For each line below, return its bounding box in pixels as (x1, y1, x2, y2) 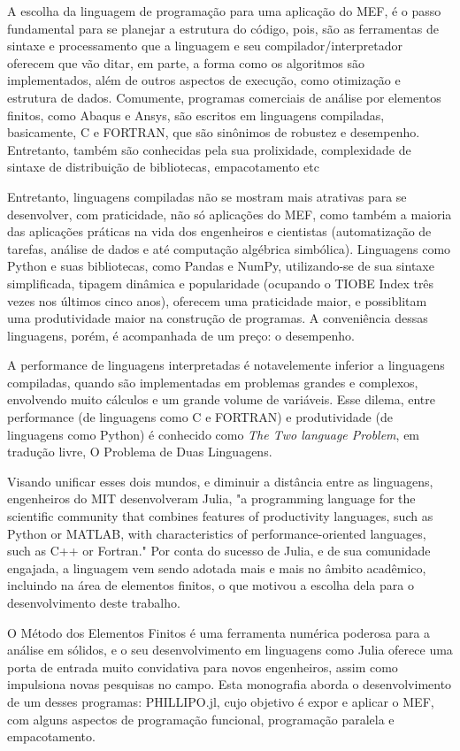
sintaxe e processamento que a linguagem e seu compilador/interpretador (7, 36, 402, 55)
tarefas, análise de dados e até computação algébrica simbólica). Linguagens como (7, 239, 451, 257)
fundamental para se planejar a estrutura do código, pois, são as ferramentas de (7, 19, 439, 37)
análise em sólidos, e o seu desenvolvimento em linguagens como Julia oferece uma (7, 640, 453, 659)
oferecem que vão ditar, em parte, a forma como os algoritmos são (7, 53, 365, 72)
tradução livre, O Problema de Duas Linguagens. (7, 442, 272, 461)
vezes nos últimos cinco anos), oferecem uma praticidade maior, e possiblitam (7, 291, 427, 310)
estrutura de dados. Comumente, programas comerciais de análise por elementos (7, 88, 441, 106)
